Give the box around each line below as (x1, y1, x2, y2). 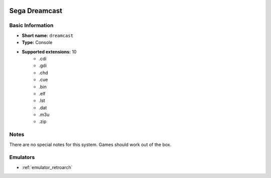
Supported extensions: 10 (22, 48, 77, 54)
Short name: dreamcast (22, 32, 74, 38)
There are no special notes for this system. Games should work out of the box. (9, 141, 172, 147)
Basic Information (9, 22, 54, 29)
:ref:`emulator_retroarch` (22, 164, 73, 170)
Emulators (9, 154, 35, 161)
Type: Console (22, 39, 53, 45)
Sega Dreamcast (9, 6, 63, 15)
